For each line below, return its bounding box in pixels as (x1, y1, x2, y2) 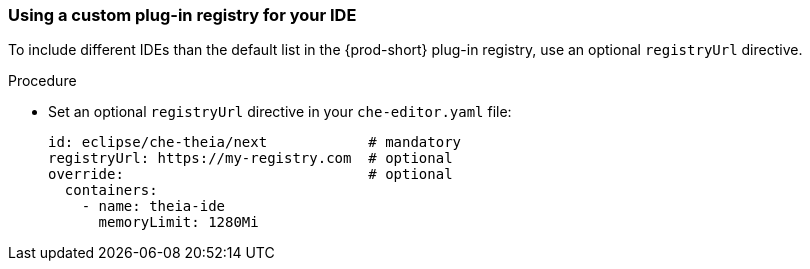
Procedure (8, 72, 77, 90)
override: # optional (48, 166, 453, 183)
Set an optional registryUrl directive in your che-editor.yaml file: (48, 103, 512, 121)
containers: (64, 182, 158, 199)
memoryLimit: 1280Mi (98, 214, 259, 231)
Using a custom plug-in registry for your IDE (8, 5, 357, 25)
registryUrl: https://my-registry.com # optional (48, 150, 453, 167)
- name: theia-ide (81, 198, 226, 215)
